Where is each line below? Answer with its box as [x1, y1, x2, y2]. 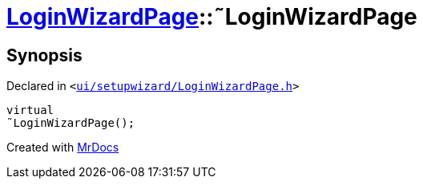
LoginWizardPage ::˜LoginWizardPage [6, 3, 417, 30]
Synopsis [6, 45, 83, 65]
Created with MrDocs [6, 140, 119, 155]
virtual [6, 104, 54, 117]
